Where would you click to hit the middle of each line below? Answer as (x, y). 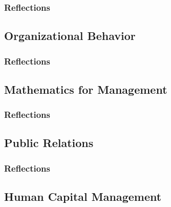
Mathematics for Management (86, 89)
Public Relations (49, 143)
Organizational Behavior (70, 36)
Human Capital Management (83, 196)
